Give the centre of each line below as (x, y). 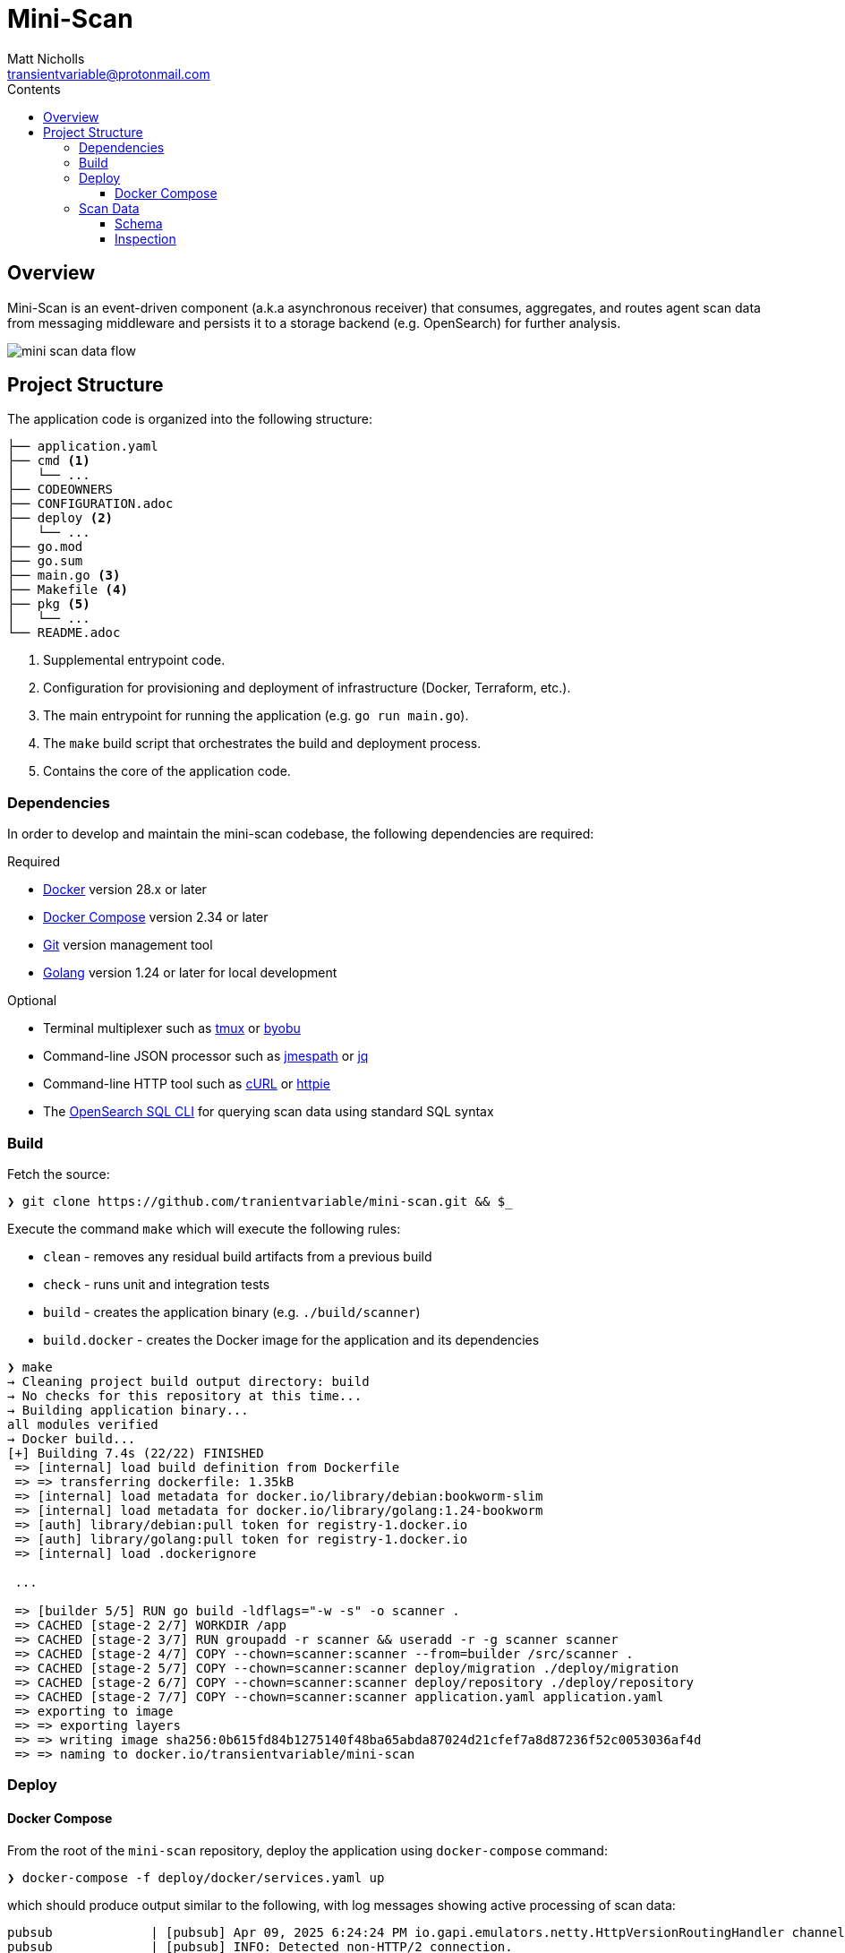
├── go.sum (45, 561)
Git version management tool (128, 945)
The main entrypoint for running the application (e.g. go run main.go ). (256, 716)
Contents (34, 89)
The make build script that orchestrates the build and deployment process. (262, 744)
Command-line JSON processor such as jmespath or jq (206, 1056)
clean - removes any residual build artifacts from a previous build (238, 1256)
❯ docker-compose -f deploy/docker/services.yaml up (196, 1877)
